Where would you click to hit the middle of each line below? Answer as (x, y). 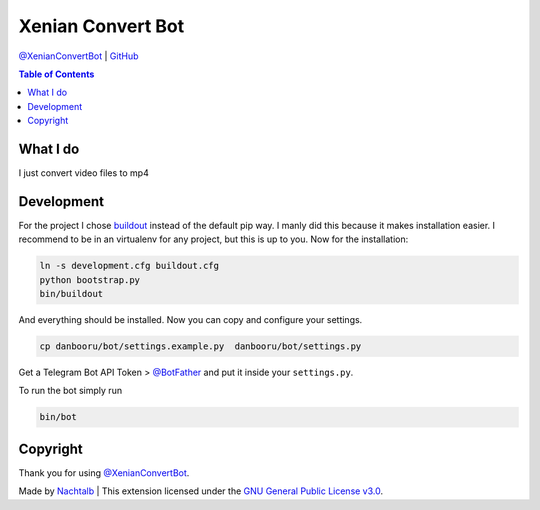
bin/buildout (71, 294)
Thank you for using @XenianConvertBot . (104, 472)
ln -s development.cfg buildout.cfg (129, 266)
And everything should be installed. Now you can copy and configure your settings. (190, 320)
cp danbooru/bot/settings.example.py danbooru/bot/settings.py (200, 346)
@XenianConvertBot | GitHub (78, 56)
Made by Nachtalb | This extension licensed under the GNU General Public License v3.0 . (201, 491)
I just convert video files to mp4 (83, 173)
